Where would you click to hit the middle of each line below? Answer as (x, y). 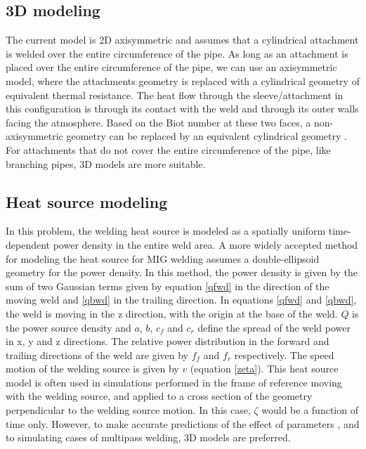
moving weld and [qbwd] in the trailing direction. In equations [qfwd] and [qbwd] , (181, 300)
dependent (28, 244)
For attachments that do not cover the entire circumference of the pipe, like (168, 149)
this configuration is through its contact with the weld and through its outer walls (182, 109)
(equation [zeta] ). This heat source (264, 369)
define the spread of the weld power (274, 327)
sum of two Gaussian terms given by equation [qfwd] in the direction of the (168, 286)
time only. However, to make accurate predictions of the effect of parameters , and (183, 423)
